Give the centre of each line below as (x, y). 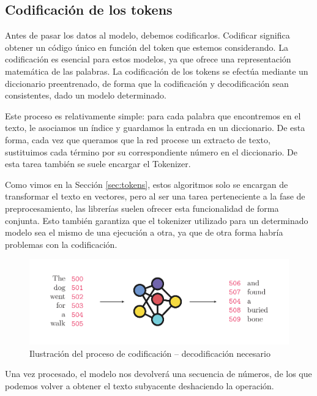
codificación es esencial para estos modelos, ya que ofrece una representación (148, 59)
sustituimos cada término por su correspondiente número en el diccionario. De (151, 151)
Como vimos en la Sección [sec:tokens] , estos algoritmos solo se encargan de (147, 184)
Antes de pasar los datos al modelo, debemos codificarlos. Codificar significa (147, 35)
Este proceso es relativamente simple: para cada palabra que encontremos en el (153, 115)
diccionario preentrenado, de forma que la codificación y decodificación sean (147, 83)
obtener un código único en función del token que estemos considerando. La (147, 47)
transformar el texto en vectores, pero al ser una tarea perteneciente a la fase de (155, 196)
